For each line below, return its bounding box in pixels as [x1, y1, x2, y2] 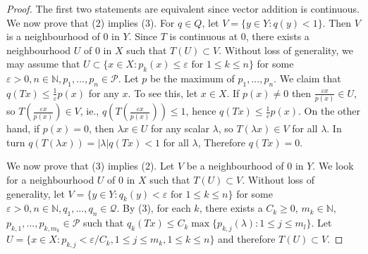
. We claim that [274, 71, 341, 86]
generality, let [6, 186, 65, 201]
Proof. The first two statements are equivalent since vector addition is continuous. [6, 1, 360, 15]
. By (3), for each [116, 201, 191, 215]
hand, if [6, 121, 40, 136]
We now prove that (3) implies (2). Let [6, 158, 175, 173]
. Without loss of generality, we [219, 42, 353, 57]
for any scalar [150, 121, 209, 136]
